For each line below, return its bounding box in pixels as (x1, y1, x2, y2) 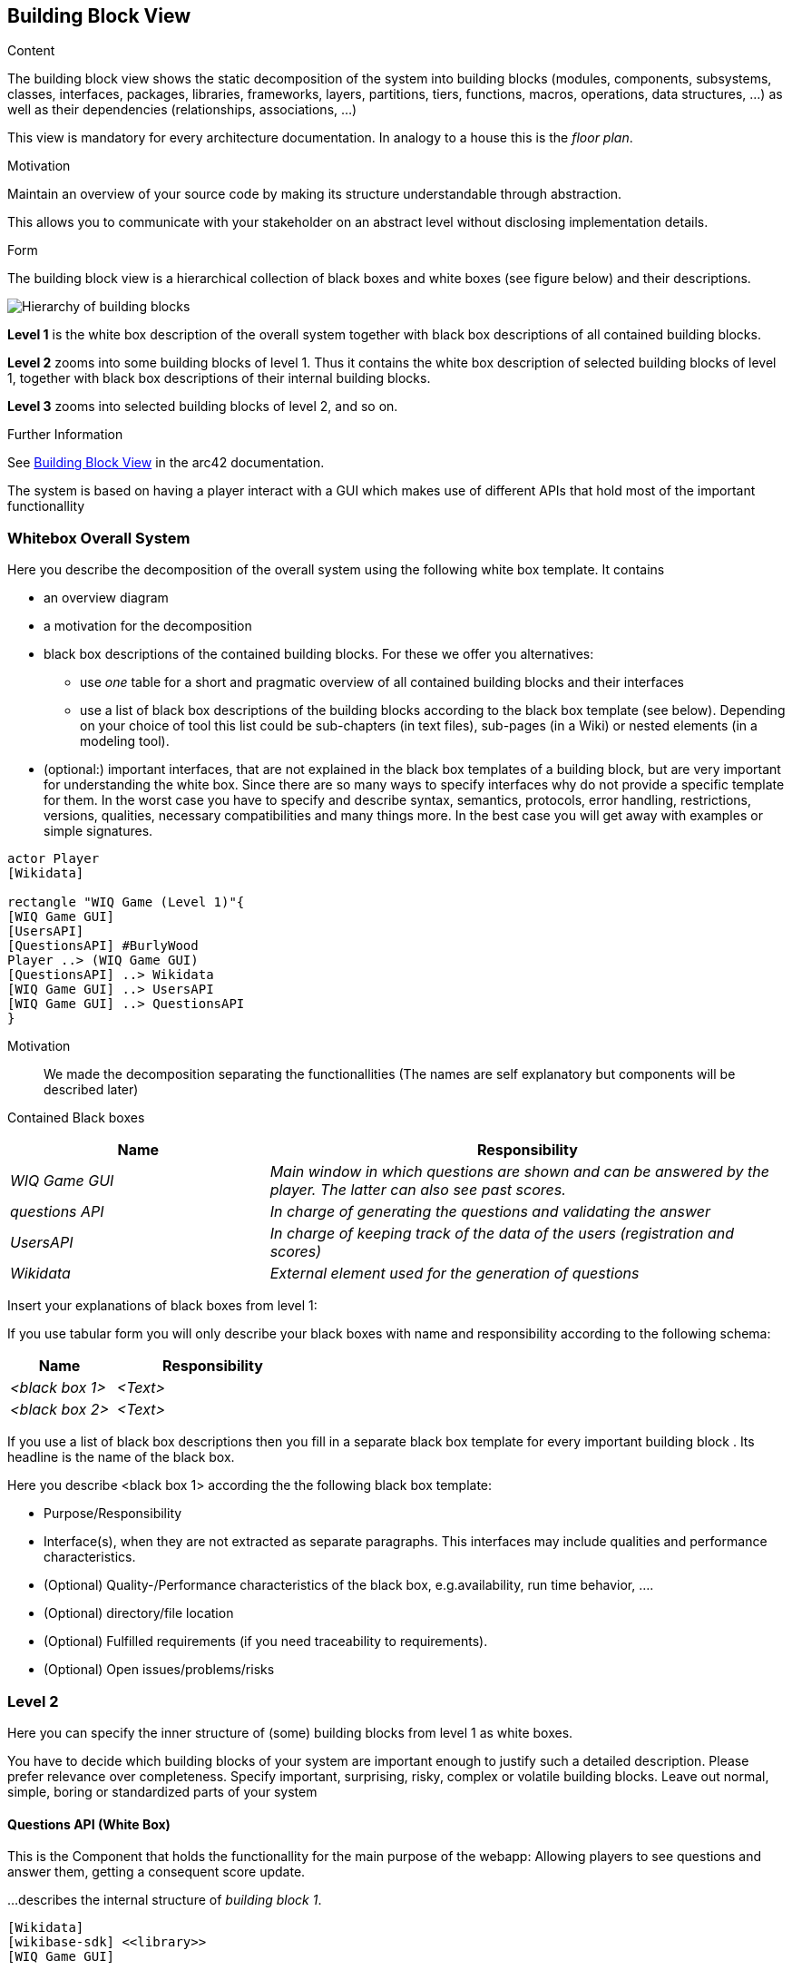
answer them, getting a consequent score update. (7, 1864, 306, 1880)
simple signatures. (44, 823, 153, 839)
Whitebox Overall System (7, 528, 191, 547)
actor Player (7, 851, 100, 867)
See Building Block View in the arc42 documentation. (7, 455, 325, 471)
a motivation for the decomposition (44, 618, 252, 634)
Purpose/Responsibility (44, 1505, 182, 1522)
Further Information (7, 426, 123, 443)
